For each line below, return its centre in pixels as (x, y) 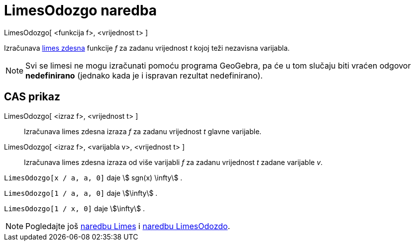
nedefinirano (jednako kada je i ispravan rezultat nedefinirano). (144, 75)
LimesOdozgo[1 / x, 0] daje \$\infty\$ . (75, 208)
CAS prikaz (32, 97)
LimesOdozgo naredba (81, 10)
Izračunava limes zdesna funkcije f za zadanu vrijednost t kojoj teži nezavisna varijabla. (147, 48)
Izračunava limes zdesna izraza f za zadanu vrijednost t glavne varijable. (143, 131)
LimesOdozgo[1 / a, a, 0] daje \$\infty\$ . (81, 193)
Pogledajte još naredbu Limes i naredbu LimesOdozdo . (128, 226)
